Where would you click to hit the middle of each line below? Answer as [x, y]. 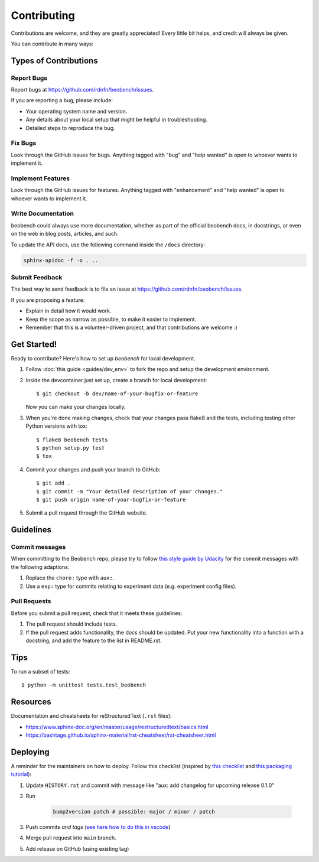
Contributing [43, 15]
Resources [31, 702]
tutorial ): [21, 775]
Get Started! [34, 344]
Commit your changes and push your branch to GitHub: [93, 469]
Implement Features [40, 178]
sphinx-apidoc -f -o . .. [61, 260]
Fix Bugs [24, 143]
